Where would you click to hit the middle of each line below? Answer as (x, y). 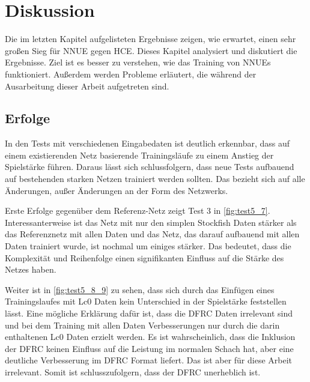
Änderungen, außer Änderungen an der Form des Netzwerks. (117, 190)
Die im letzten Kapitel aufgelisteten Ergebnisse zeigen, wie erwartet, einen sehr (150, 39)
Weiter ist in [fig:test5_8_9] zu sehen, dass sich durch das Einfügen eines (140, 289)
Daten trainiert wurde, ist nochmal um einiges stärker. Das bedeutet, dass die (148, 246)
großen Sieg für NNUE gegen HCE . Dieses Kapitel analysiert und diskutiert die (151, 50)
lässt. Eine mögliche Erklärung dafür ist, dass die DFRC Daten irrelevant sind (149, 313)
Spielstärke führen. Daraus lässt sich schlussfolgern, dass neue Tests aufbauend (150, 167)
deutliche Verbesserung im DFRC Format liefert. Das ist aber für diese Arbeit (149, 360)
